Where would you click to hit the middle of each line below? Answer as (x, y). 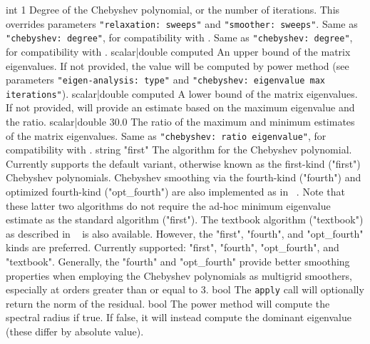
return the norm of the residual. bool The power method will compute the (168, 303)
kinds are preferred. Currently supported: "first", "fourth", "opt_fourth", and (173, 247)
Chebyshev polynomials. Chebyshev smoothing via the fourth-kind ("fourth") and (184, 177)
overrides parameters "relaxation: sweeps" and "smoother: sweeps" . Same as (182, 23)
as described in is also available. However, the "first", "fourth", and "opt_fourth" (185, 233)
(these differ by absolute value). (75, 332)
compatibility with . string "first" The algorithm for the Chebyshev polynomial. (179, 150)
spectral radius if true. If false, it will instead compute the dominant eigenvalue (179, 317)
